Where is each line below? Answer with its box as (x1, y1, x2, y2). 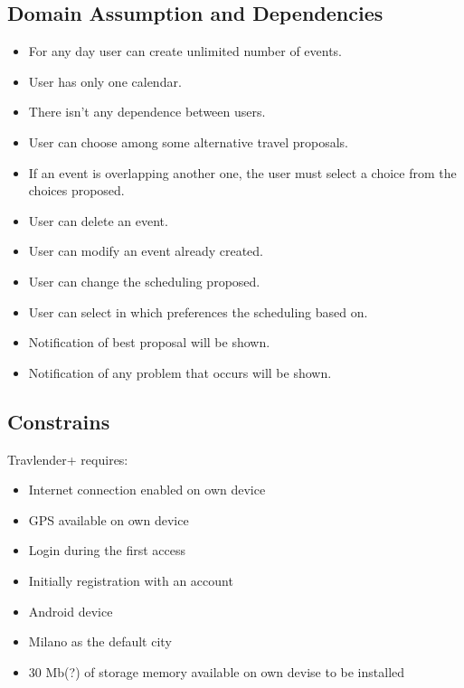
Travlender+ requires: (7, 449, 128, 468)
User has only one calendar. (28, 71, 182, 90)
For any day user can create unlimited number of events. (28, 42, 343, 61)
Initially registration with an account (28, 570, 233, 589)
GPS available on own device (28, 510, 189, 529)
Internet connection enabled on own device (28, 480, 266, 499)
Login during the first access (28, 541, 185, 560)
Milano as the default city (28, 632, 172, 651)
